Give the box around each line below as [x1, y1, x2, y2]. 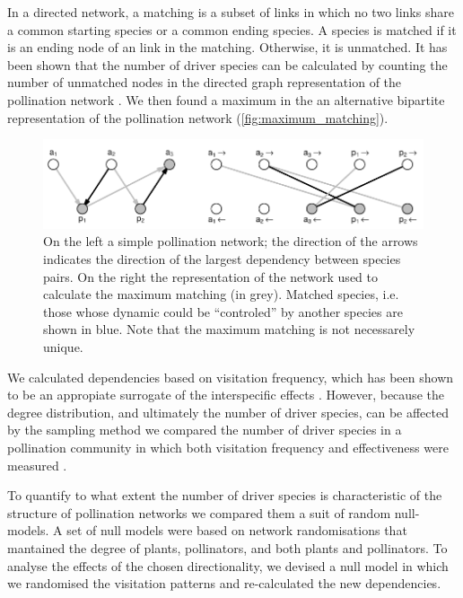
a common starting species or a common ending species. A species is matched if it [7, 20, 457, 39]
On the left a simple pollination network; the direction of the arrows [43, 232, 418, 251]
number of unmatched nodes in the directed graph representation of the [7, 73, 402, 92]
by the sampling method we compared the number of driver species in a [7, 420, 402, 439]
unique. [43, 338, 83, 356]
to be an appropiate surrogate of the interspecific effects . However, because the [7, 385, 444, 404]
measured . [7, 455, 67, 474]
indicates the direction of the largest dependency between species [43, 250, 401, 268]
